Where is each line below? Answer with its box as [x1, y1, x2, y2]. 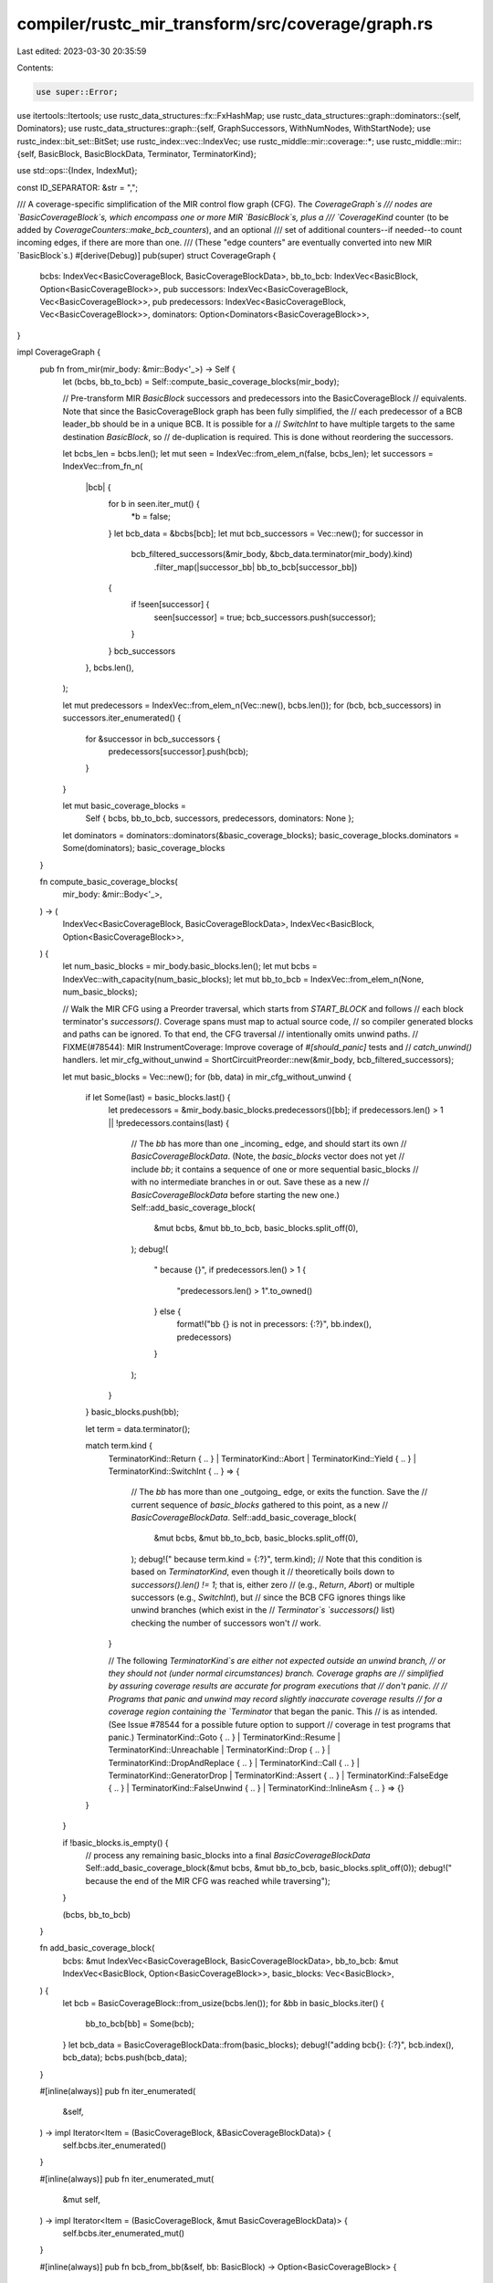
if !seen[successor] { [131, 599, 210, 610]
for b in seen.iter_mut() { [108, 499, 200, 510]
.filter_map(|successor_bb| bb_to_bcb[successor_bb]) [153, 562, 358, 573]
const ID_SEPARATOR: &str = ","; [16, 182, 139, 193]
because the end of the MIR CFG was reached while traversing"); [85, 1875, 330, 1886]
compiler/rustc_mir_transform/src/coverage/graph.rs [16, 14, 434, 34]
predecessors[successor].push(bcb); [108, 745, 248, 757]
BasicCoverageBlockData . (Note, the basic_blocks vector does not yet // [131, 1151, 405, 1162]
